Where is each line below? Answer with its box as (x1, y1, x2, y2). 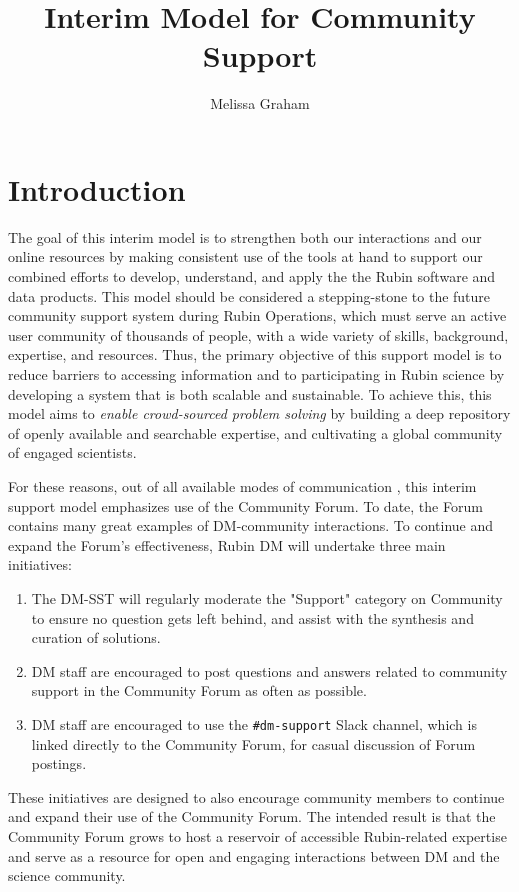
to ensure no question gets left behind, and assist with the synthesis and (31, 607, 474, 628)
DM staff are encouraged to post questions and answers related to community (31, 660, 508, 681)
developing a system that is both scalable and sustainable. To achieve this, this (8, 383, 492, 404)
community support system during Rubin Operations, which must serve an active (8, 305, 507, 326)
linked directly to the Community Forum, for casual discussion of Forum (31, 733, 476, 754)
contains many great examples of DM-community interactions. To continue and (8, 515, 494, 536)
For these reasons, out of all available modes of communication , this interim (8, 475, 477, 496)
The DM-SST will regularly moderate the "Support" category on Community (31, 587, 503, 608)
